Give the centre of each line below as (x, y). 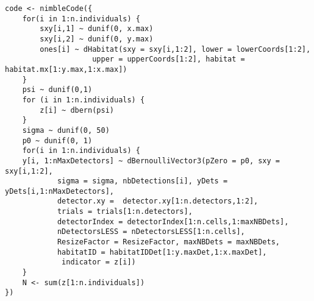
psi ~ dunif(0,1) (57, 90)
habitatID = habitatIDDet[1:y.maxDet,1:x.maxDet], (162, 252)
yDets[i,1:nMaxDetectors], (59, 191)
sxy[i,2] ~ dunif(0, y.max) (97, 39)
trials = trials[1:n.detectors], (125, 212)
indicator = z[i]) (99, 262)
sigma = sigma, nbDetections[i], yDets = (142, 181)
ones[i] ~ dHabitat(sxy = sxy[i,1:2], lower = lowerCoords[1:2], (175, 49)
